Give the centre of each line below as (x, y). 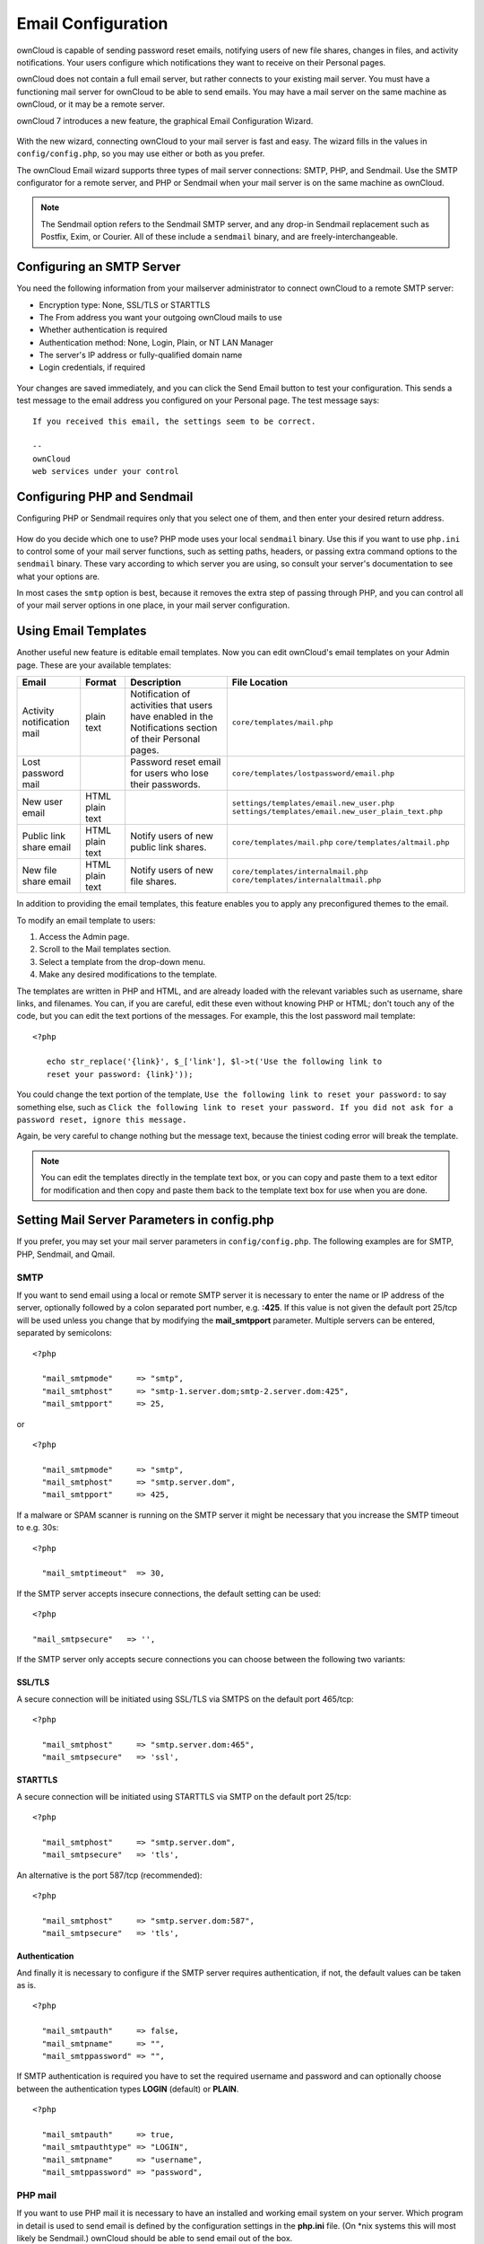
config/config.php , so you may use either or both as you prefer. (141, 153)
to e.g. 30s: (38, 1528)
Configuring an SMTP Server (99, 267)
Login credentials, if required (92, 367)
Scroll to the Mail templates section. (105, 949)
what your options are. (58, 576)
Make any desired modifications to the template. (128, 975)
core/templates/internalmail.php (300, 872)
